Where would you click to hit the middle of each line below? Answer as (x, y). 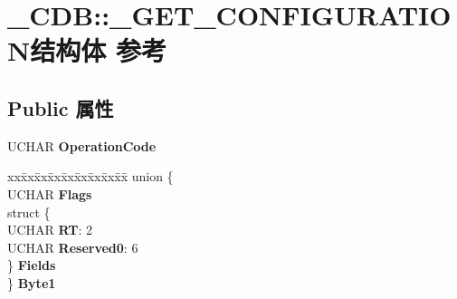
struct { (29, 212)
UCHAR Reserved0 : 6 (73, 247)
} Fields (32, 265)
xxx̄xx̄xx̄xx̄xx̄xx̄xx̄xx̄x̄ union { (90, 176)
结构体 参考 (98, 50)
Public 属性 (61, 107)
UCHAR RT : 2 (50, 230)
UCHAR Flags (50, 193)
